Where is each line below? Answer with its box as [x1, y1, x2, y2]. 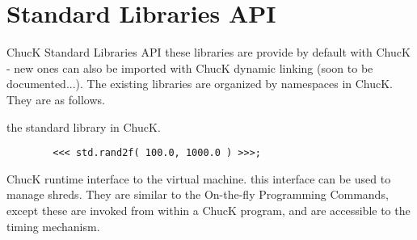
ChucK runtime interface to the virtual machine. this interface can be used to [6, 170, 391, 187]
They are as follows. [6, 91, 105, 107]
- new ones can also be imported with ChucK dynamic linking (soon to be [6, 59, 373, 76]
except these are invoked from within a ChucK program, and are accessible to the [6, 201, 411, 218]
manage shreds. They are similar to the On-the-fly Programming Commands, [6, 186, 389, 203]
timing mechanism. [6, 217, 100, 234]
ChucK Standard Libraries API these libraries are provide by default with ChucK [6, 44, 411, 61]
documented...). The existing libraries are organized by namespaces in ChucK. [6, 75, 394, 92]
